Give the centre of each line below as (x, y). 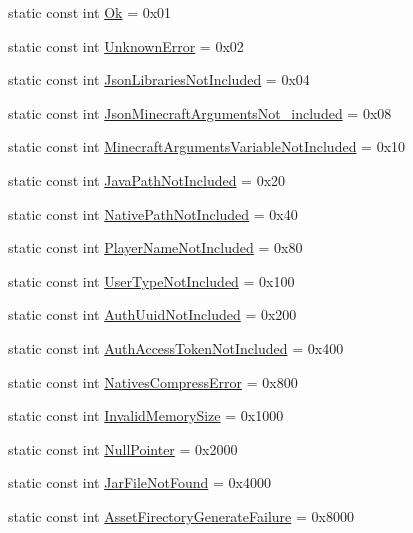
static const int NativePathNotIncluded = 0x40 (153, 213)
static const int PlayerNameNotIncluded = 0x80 (155, 247)
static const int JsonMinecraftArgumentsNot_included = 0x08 (200, 112)
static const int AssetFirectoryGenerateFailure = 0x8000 (181, 515)
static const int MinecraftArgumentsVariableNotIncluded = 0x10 (207, 146)
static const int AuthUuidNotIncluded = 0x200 (152, 314)
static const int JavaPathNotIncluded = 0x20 (147, 179)
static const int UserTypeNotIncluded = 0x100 (151, 280)
